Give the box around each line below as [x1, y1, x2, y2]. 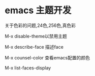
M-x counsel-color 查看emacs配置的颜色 [5, 54, 90, 61]
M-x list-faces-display [5, 64, 51, 71]
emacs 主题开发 [5, 5, 72, 16]
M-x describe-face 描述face [5, 44, 64, 50]
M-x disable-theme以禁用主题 [5, 33, 67, 39]
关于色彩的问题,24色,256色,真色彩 [5, 22, 76, 28]
